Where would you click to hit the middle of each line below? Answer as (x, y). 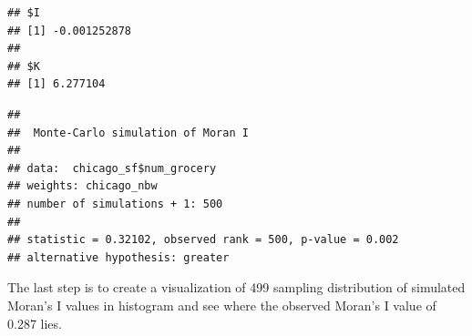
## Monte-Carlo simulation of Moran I (128, 132)
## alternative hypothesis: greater (118, 257)
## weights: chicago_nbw (82, 186)
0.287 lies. (35, 323)
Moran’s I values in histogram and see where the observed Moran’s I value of (222, 305)
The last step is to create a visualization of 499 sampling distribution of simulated (236, 287)
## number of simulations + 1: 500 (115, 204)
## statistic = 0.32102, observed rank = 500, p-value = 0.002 (203, 240)
